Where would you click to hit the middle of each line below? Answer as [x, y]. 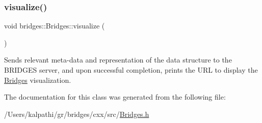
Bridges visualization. [38, 80]
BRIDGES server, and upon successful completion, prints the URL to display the [131, 70]
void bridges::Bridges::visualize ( [55, 26]
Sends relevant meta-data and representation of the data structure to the [118, 60]
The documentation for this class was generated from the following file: [115, 97]
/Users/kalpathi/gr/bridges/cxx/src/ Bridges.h [77, 114]
